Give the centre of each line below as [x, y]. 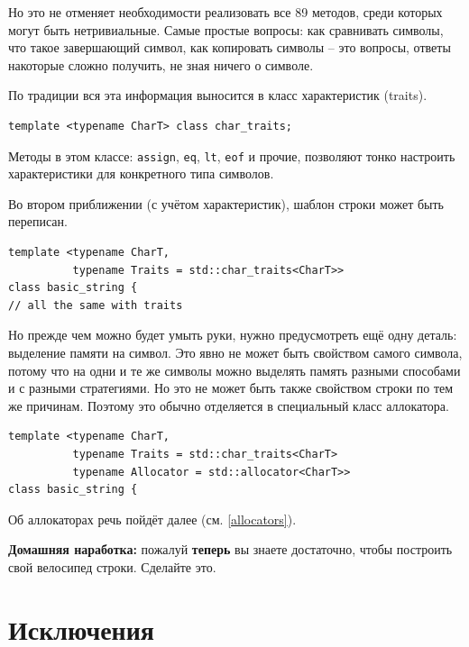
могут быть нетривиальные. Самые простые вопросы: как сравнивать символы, [226, 29]
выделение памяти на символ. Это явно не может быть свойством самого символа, [235, 352]
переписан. [38, 221]
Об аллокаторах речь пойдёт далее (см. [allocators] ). [152, 519]
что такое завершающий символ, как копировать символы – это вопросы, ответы [230, 47]
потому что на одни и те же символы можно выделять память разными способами [234, 370]
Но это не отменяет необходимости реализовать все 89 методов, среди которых [225, 12]
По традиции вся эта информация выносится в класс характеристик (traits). [218, 95]
